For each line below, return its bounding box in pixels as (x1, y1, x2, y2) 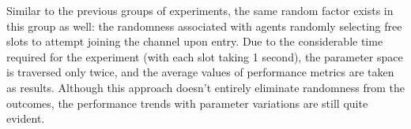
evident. (6, 110, 45, 127)
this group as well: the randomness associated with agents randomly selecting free (6, 17, 402, 34)
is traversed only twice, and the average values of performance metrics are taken (6, 64, 394, 80)
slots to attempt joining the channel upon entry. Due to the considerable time (6, 33, 383, 50)
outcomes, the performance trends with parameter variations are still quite (6, 94, 368, 111)
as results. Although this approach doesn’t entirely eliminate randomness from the (6, 79, 405, 95)
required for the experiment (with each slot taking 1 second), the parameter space (6, 48, 403, 64)
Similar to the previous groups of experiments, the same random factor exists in (6, 2, 394, 18)
